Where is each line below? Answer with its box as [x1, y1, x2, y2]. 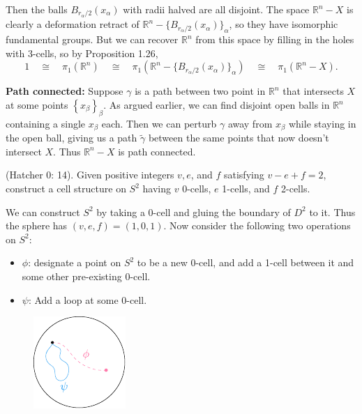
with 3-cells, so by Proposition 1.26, [6, 45, 158, 60]
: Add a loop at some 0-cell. [28, 292, 147, 307]
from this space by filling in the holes [195, 32, 354, 47]
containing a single [6, 116, 86, 130]
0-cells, [182, 181, 211, 196]
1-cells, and [222, 181, 270, 196]
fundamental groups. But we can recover [6, 32, 179, 47]
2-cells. [281, 181, 310, 196]
